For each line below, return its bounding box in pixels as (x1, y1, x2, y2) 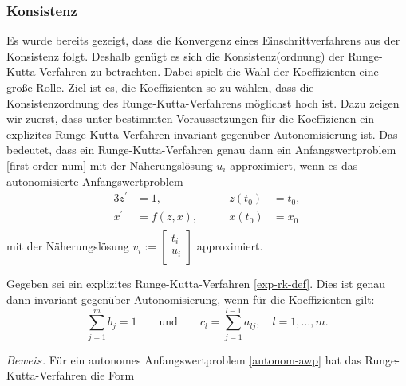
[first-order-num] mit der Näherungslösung (6, 156, 213, 173)
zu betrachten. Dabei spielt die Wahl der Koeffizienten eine (90, 63, 379, 80)
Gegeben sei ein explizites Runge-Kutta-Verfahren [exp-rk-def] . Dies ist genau (6, 275, 385, 292)
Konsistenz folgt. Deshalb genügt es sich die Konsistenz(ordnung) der (6, 47, 345, 64)
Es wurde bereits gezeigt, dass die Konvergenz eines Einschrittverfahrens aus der (6, 32, 400, 49)
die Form (90, 367, 135, 384)
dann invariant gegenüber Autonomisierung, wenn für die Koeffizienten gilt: (6, 291, 375, 307)
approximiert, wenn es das (230, 156, 358, 173)
